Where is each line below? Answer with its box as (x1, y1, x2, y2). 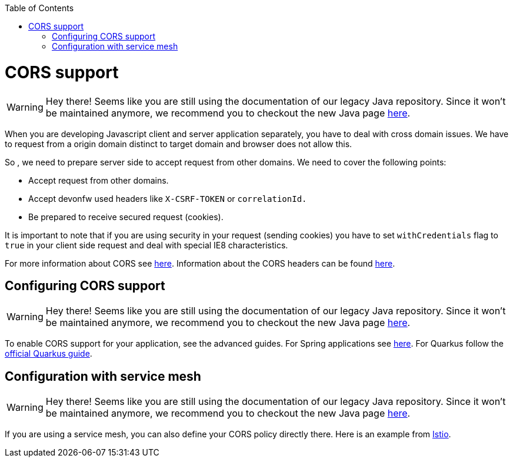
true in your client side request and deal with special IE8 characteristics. (5, 240, 288, 250)
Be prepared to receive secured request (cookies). (28, 211, 224, 222)
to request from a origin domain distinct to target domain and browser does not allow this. (5, 138, 352, 149)
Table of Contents (5, 3, 74, 13)
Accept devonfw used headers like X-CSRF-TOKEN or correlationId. (28, 193, 307, 204)
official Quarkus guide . (5, 348, 92, 359)
